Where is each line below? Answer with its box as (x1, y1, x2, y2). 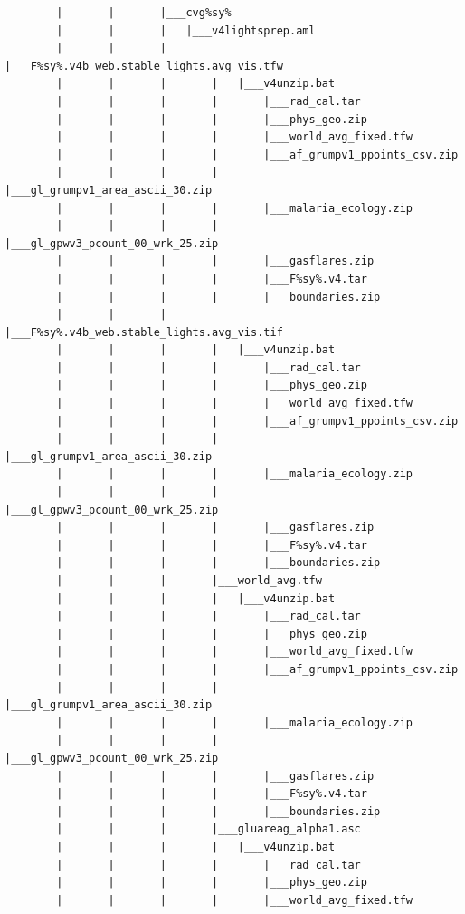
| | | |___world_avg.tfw (56, 574, 322, 587)
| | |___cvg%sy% (56, 6, 232, 19)
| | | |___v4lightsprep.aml (56, 24, 316, 37)
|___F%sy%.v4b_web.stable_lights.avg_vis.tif (5, 325, 283, 339)
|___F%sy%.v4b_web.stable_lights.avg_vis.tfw (5, 59, 283, 72)
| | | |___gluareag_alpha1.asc (56, 823, 361, 836)
